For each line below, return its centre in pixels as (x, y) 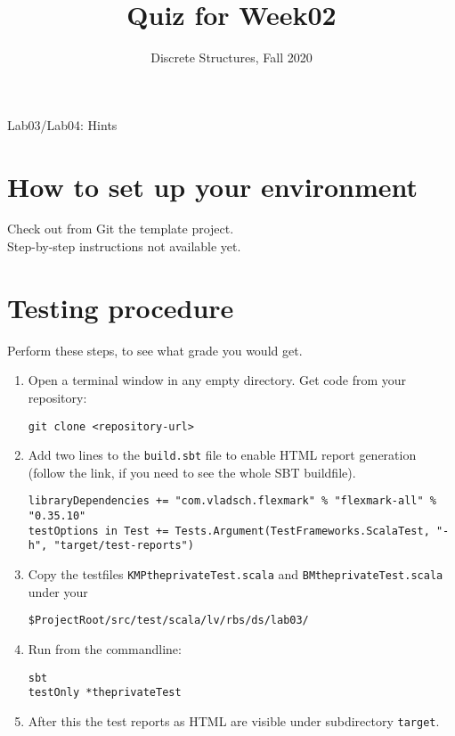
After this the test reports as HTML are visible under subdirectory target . (234, 720)
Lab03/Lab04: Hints (62, 124)
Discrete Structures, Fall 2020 (232, 57)
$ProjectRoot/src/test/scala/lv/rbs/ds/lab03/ (168, 621)
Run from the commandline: (105, 648)
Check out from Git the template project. (121, 229)
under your (58, 591)
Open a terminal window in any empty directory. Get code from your (217, 380)
